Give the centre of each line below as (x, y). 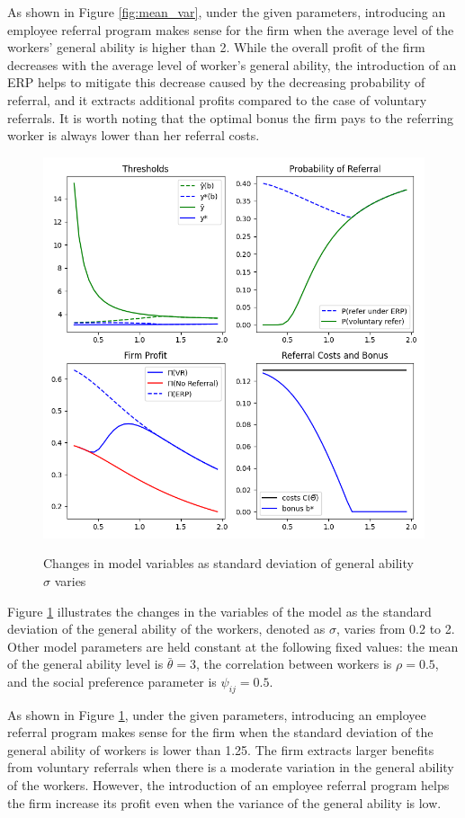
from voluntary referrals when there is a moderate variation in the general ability (231, 767)
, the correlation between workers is (294, 664)
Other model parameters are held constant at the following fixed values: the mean (233, 646)
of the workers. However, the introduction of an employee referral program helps (228, 785)
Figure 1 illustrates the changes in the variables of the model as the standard (219, 611)
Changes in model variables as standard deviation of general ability (228, 563)
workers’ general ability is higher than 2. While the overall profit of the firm (216, 47)
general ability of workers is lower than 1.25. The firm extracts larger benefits (221, 749)
